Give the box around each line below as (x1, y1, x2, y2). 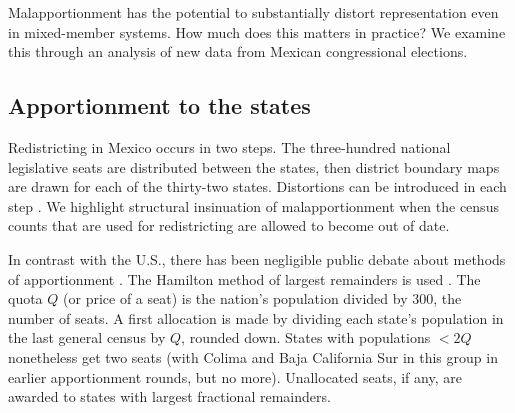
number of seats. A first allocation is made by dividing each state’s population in (8, 307, 504, 328)
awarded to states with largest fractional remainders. (8, 386, 331, 407)
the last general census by (8, 327, 166, 348)
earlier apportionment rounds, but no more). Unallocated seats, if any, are (8, 366, 462, 387)
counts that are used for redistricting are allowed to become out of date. (8, 215, 450, 236)
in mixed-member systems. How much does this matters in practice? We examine (8, 21, 506, 42)
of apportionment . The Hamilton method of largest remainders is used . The (8, 268, 481, 289)
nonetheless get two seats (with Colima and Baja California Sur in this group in (8, 346, 498, 367)
